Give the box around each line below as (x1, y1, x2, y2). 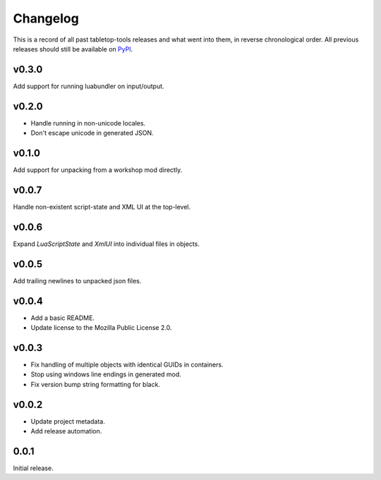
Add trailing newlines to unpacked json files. (13, 276, 142, 285)
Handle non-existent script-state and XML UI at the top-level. (13, 202, 191, 211)
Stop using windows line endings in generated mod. (30, 370, 181, 379)
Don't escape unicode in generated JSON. (30, 129, 154, 137)
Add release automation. (30, 427, 102, 436)
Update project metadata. (30, 417, 105, 426)
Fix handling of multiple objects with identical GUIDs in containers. (30, 360, 224, 369)
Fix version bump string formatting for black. (30, 380, 160, 388)
